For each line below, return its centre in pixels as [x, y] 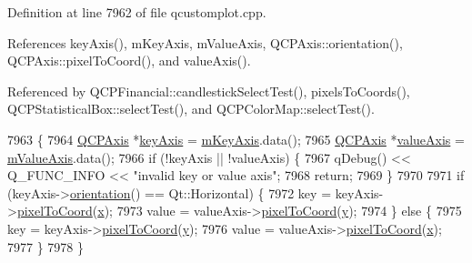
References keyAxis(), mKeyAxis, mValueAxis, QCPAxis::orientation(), [205, 42]
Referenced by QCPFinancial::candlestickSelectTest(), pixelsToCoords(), [209, 91]
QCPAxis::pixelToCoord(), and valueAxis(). [129, 61]
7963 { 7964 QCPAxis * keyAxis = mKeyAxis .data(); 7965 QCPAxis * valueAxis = [236, 139]
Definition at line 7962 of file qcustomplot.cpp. [137, 12]
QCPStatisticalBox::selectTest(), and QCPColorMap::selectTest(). [191, 109]
